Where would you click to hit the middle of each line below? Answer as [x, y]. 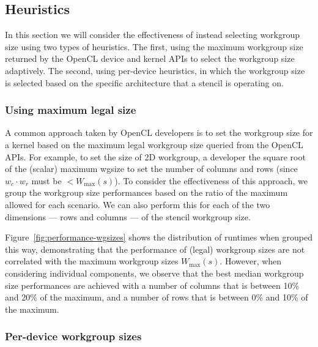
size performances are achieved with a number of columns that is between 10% [152, 285]
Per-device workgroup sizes [73, 336]
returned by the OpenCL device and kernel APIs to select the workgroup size [150, 58]
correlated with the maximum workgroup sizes [92, 261]
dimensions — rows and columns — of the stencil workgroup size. [128, 216]
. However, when [251, 261]
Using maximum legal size [71, 110]
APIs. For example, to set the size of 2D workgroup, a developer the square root [155, 156]
